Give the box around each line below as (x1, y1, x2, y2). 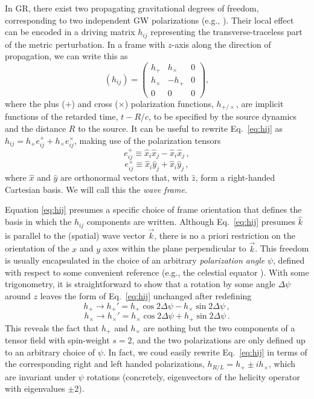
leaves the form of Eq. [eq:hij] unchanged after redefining (40, 290, 252, 302)
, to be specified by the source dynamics (149, 110, 297, 123)
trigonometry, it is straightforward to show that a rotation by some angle (5, 277, 275, 290)
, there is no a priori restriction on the (154, 229, 295, 241)
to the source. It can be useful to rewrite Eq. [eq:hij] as (78, 122, 283, 134)
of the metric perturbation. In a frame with (5, 37, 165, 50)
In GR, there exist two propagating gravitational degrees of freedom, (5, 2, 259, 14)
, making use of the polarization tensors (74, 134, 221, 146)
